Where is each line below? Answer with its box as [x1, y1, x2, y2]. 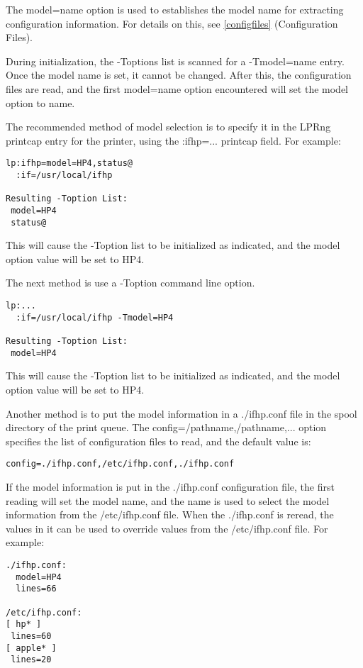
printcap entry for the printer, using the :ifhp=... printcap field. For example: [6, 133, 341, 147]
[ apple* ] [6, 642, 57, 653]
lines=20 [11, 655, 52, 665]
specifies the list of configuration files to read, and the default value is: [6, 433, 311, 448]
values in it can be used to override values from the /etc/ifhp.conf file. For [6, 521, 328, 535]
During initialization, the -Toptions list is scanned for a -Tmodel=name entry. [6, 53, 345, 68]
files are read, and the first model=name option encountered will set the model [6, 81, 348, 96]
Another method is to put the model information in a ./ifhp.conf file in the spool [6, 406, 357, 421]
